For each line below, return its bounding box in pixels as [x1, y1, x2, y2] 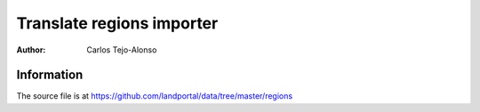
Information [16, 68, 84, 83]
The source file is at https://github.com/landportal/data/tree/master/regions [16, 91, 293, 101]
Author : [16, 44, 46, 55]
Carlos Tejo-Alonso [86, 44, 157, 55]
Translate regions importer [16, 13, 219, 33]
